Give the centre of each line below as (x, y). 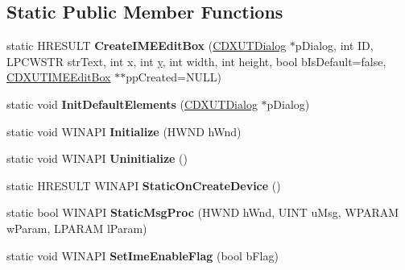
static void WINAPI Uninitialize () (97, 158)
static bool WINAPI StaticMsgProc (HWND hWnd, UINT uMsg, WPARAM (203, 212)
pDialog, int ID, (334, 46)
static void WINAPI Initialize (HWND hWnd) (124, 131)
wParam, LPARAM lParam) (77, 228)
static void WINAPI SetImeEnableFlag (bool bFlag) (143, 255)
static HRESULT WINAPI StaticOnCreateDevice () (144, 185)
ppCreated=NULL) (174, 77)
